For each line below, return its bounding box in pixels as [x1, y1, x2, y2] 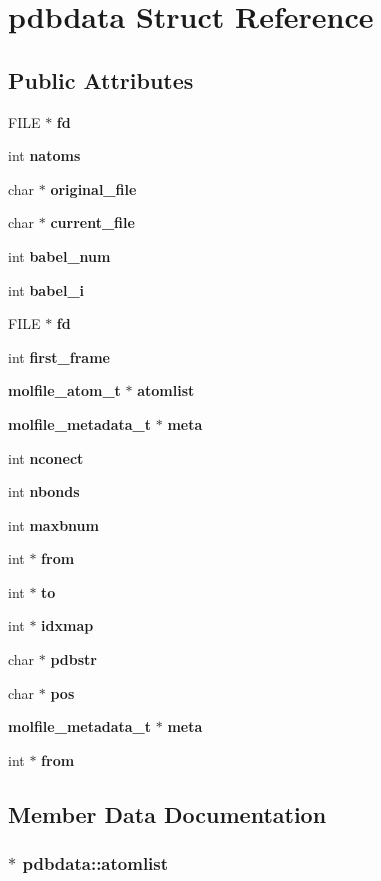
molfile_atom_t [8, 380, 121, 401]
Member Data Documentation [8, 798, 327, 829]
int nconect [8, 447, 84, 468]
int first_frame [8, 346, 110, 367]
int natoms [8, 145, 81, 166]
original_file [50, 178, 137, 199]
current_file [50, 212, 135, 233]
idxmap [41, 615, 94, 636]
